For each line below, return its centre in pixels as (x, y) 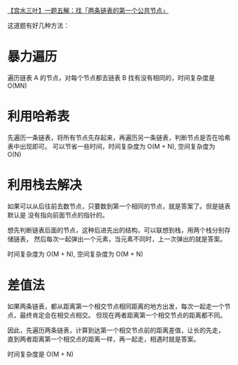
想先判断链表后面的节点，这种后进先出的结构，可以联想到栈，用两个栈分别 (116, 230)
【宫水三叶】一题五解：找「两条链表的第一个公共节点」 (88, 10)
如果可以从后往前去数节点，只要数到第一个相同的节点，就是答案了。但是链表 (119, 206)
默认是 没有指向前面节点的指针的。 (58, 215)
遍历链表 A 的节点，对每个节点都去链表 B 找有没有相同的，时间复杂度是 (111, 77)
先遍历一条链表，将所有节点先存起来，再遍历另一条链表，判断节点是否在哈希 (119, 137)
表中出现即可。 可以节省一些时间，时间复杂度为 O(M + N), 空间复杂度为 (112, 146)
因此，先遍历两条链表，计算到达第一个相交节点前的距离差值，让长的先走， (116, 330)
